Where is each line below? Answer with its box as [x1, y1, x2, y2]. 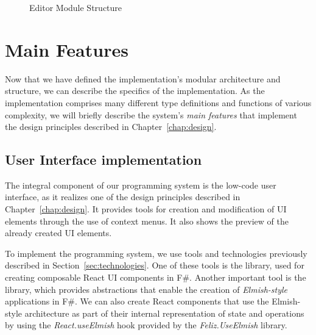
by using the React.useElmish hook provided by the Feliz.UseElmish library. [5, 319, 287, 331]
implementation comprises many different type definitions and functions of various [5, 96, 312, 109]
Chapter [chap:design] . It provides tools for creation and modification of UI [5, 203, 287, 215]
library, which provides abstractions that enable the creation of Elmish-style [5, 283, 288, 295]
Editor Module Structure [29, 1, 122, 13]
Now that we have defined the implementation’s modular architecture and [5, 72, 281, 85]
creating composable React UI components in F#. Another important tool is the [5, 271, 306, 284]
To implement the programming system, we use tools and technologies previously [5, 247, 307, 259]
